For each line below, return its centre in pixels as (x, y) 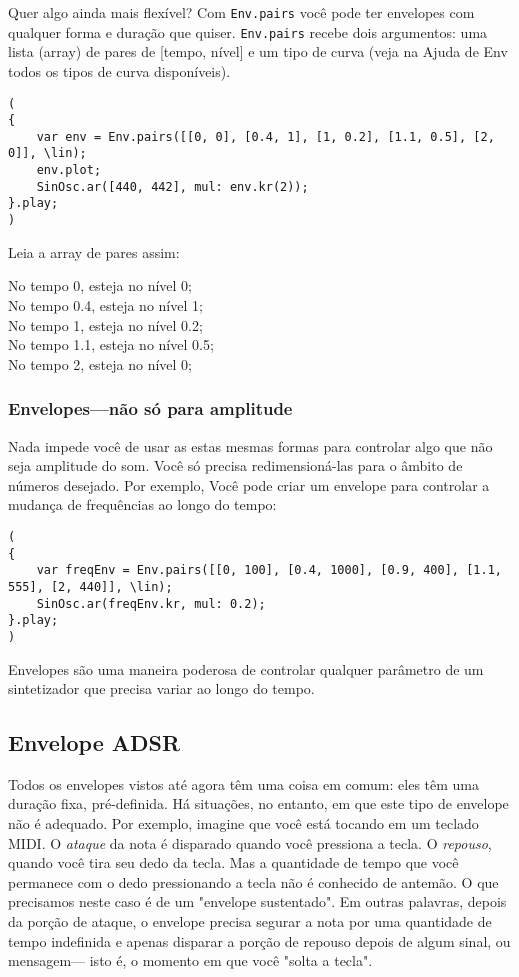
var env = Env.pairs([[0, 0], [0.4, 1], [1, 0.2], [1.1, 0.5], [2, (265, 136)
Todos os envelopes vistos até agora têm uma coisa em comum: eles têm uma (244, 783)
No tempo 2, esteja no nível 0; (100, 363)
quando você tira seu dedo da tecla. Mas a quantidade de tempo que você (233, 862)
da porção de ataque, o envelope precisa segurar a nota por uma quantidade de (250, 921)
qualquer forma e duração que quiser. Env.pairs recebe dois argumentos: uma (248, 31)
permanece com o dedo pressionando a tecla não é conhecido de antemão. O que (253, 881)
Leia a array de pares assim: (94, 251)
